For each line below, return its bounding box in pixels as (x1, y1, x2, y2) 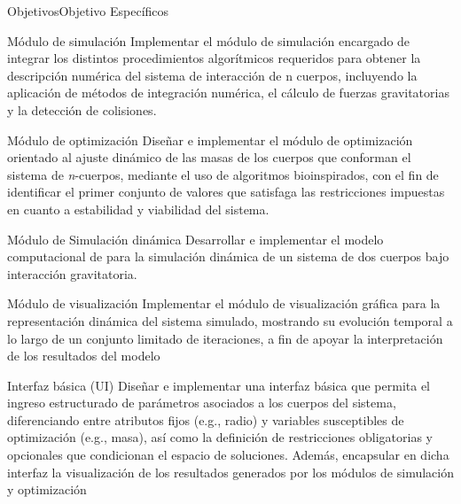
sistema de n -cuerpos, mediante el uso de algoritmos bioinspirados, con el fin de (7, 165, 439, 183)
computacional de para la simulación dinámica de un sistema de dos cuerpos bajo (7, 247, 449, 266)
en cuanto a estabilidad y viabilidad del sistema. (7, 199, 270, 218)
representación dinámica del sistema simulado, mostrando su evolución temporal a (7, 311, 453, 330)
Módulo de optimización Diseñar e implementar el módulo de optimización (7, 130, 413, 149)
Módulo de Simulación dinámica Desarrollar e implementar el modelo (7, 229, 384, 248)
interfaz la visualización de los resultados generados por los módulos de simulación (7, 462, 454, 481)
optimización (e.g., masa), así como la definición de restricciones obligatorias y (7, 428, 433, 446)
